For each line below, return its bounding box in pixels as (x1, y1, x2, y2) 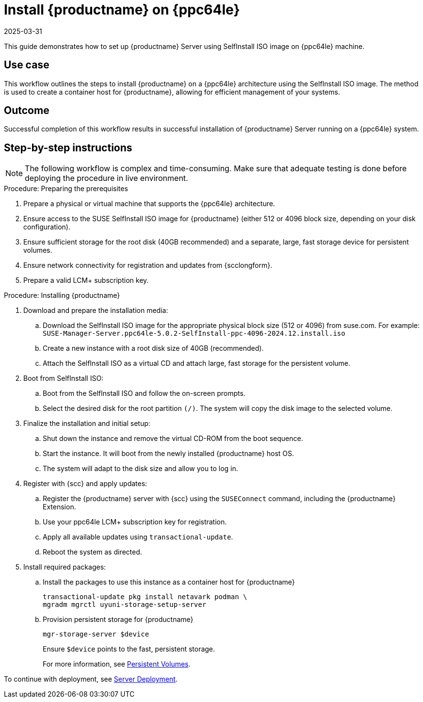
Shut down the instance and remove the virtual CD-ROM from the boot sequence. (43, 434, 303, 443)
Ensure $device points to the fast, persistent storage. (43, 645, 215, 653)
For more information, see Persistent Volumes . (43, 660, 191, 669)
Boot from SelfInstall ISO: (23, 374, 104, 383)
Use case (4, 59, 49, 71)
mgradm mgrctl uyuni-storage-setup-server (43, 601, 207, 609)
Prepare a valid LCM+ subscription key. (23, 276, 149, 285)
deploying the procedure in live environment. (25, 173, 188, 183)
